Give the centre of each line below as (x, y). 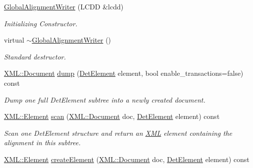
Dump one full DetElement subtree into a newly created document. (105, 99)
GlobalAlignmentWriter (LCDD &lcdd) (64, 6)
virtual (14, 40)
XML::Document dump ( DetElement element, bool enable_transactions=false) (124, 73)
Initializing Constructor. (41, 23)
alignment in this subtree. (42, 142)
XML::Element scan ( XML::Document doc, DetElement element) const (112, 116)
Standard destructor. (35, 56)
